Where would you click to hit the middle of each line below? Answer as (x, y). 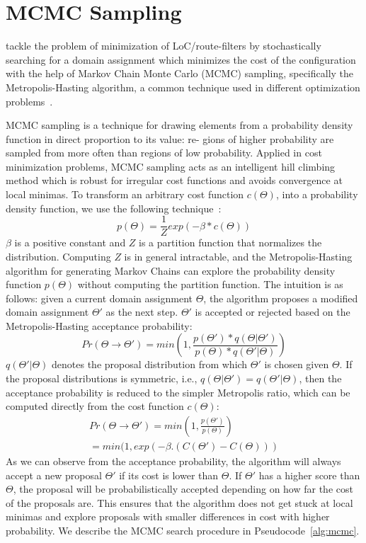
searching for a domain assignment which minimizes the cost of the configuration (181, 59)
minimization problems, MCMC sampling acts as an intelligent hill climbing (171, 166)
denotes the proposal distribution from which (150, 364)
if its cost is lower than (169, 475)
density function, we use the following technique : (114, 208)
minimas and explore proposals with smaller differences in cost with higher (168, 516)
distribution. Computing (58, 256)
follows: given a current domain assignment (99, 298)
